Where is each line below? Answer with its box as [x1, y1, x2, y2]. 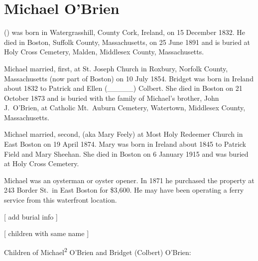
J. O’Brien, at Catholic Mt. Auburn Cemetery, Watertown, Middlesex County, [4, 102, 246, 113]
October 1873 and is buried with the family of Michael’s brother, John [4, 92, 219, 103]
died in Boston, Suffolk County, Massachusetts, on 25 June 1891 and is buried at [4, 36, 251, 47]
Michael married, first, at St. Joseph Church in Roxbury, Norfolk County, [4, 63, 228, 73]
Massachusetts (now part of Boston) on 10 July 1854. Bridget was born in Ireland [4, 73, 254, 83]
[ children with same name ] [4, 228, 89, 239]
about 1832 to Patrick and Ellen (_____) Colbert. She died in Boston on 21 [4, 83, 243, 93]
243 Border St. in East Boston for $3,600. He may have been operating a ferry [4, 185, 244, 195]
